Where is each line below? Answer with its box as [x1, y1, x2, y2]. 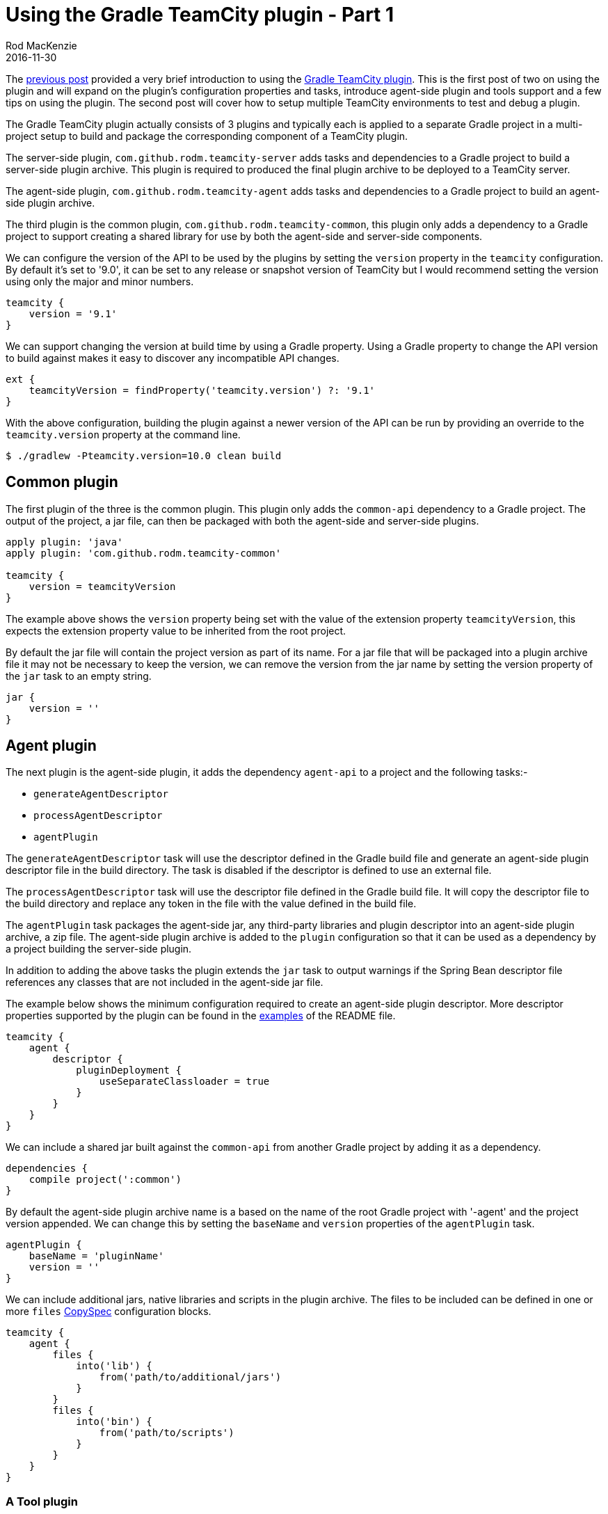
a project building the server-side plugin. [6, 943, 192, 955]
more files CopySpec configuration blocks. [6, 1305, 211, 1318]
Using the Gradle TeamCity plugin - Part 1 [6, 3, 394, 26]
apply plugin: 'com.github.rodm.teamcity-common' [6, 547, 282, 559]
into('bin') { [76, 1416, 152, 1428]
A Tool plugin [6, 1494, 78, 1508]
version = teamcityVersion [29, 580, 176, 592]
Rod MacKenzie [6, 39, 77, 51]
